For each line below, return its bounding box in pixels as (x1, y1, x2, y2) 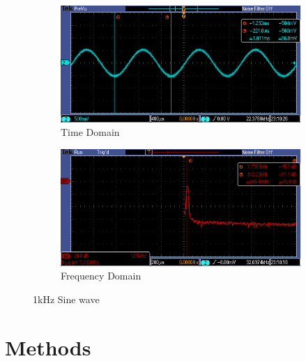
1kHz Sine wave (33, 291, 100, 306)
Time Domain (61, 125, 120, 139)
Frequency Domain (61, 268, 141, 283)
